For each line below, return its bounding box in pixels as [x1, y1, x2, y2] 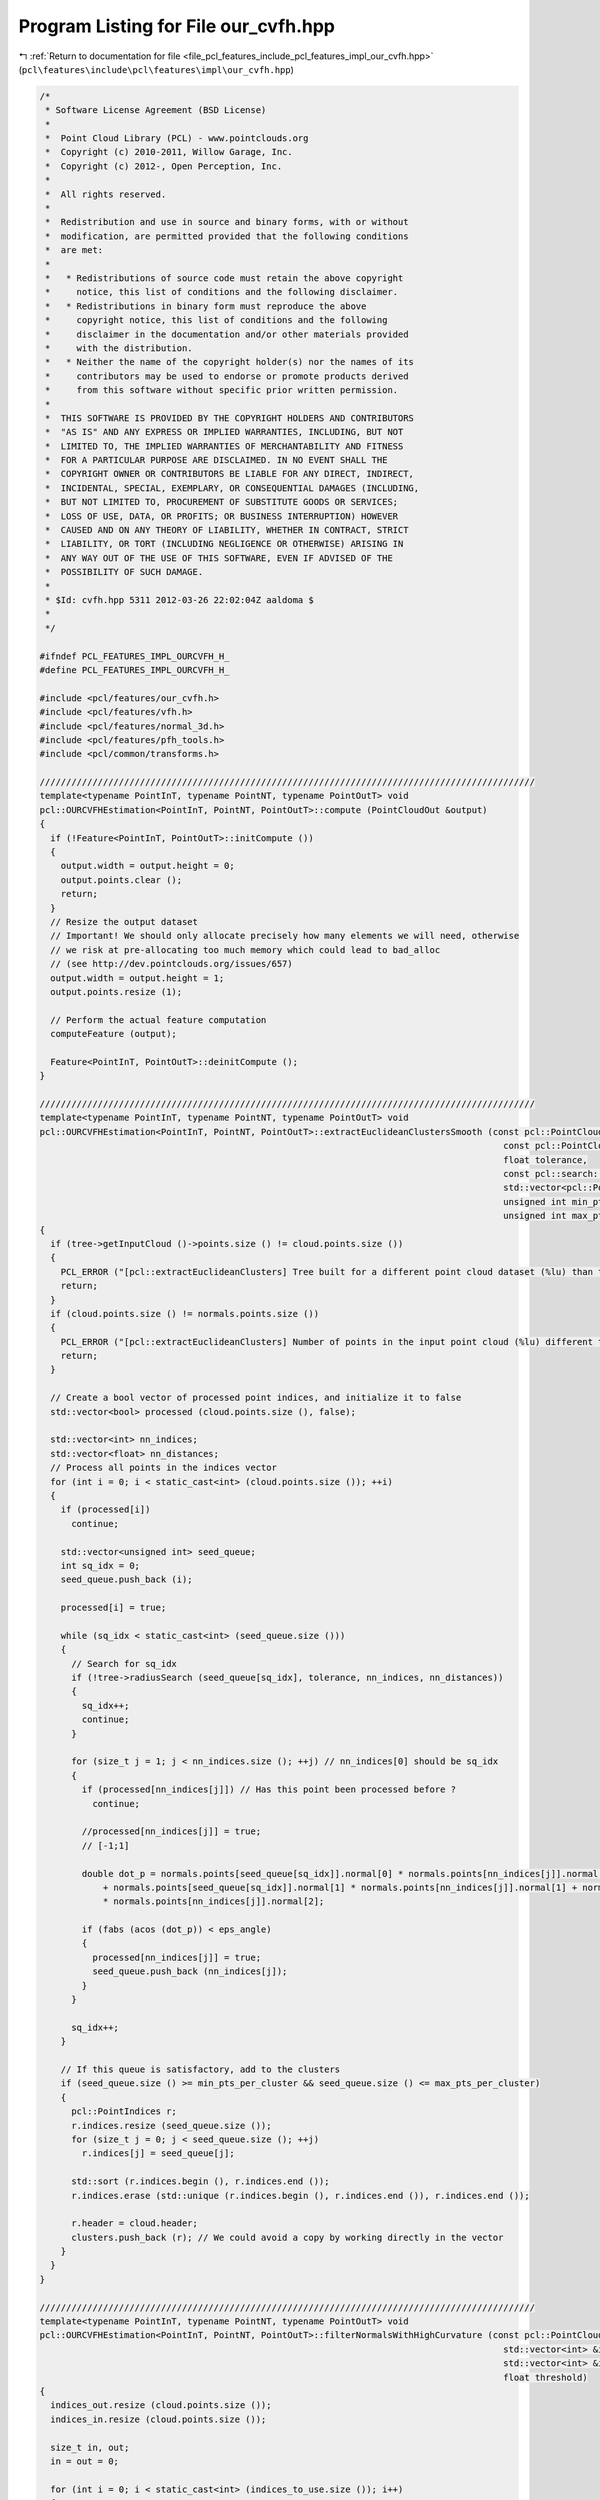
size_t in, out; [50, 2441, 130, 2453]
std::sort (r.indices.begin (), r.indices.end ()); [71, 2176, 330, 2187]
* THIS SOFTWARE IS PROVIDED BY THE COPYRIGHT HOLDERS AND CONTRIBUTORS [45, 412, 415, 424]
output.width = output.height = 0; [60, 860, 235, 872]
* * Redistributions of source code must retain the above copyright [45, 273, 404, 284]
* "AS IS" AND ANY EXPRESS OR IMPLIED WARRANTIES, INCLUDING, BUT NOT [45, 426, 404, 438]
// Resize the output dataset [50, 916, 199, 927]
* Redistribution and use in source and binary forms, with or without [45, 216, 409, 228]
